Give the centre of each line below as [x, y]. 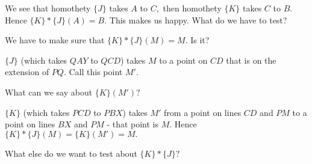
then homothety [192, 8]
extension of [27, 72]
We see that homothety [48, 8]
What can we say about [49, 92]
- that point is [133, 124]
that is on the [251, 60]
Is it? [200, 40]
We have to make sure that [55, 40]
